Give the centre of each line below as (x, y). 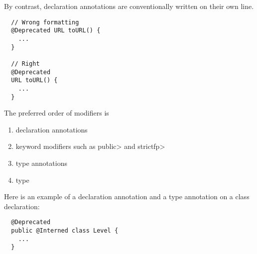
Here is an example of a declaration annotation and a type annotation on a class (127, 196)
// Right (25, 63)
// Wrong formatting (45, 22)
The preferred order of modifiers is (57, 113)
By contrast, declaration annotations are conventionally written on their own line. (129, 6)
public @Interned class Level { (65, 230)
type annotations (41, 163)
